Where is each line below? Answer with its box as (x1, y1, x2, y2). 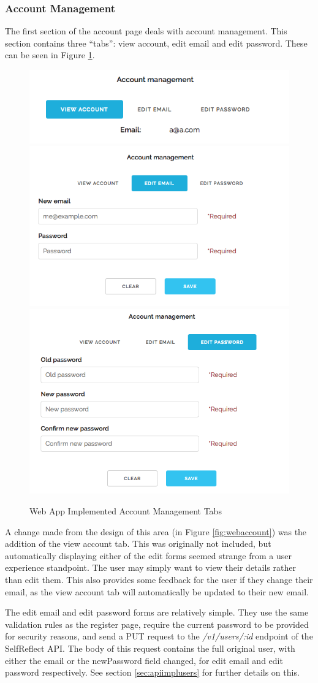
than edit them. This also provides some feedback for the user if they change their (5, 573, 313, 586)
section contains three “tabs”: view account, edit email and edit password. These (5, 36, 308, 49)
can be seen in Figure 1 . (5, 48, 95, 61)
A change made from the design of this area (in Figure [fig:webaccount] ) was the (5, 525, 307, 538)
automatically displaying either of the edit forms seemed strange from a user (5, 549, 292, 562)
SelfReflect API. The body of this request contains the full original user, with (5, 642, 295, 654)
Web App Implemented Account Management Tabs (29, 505, 222, 517)
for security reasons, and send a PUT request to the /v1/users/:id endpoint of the (5, 630, 313, 643)
